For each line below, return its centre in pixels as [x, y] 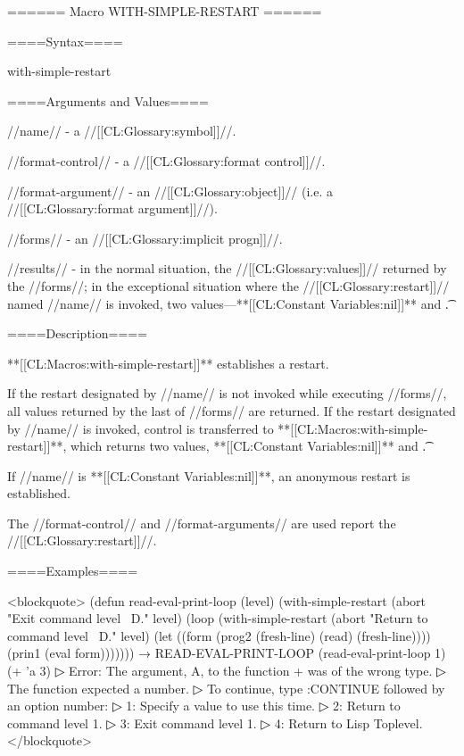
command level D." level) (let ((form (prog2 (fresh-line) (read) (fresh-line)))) [219, 635]
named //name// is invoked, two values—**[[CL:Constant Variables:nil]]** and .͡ [228, 303]
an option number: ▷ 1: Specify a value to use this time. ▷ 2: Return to [204, 706]
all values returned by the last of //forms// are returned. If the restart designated [232, 410]
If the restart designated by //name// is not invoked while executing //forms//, [227, 393]
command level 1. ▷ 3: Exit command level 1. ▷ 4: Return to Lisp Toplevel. [215, 723]
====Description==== [78, 333]
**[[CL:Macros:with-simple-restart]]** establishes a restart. [168, 363]
